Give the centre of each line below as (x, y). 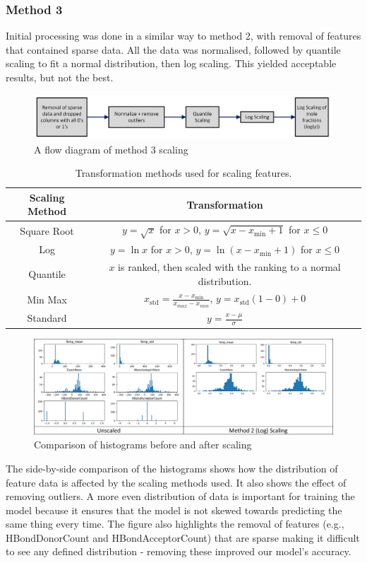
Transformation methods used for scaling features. (183, 173)
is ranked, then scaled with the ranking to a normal (229, 267)
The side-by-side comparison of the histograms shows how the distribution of (172, 468)
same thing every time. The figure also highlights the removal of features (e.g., (175, 524)
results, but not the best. (60, 77)
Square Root (47, 230)
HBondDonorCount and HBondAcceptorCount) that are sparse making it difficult (183, 537)
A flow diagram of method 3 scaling (111, 149)
